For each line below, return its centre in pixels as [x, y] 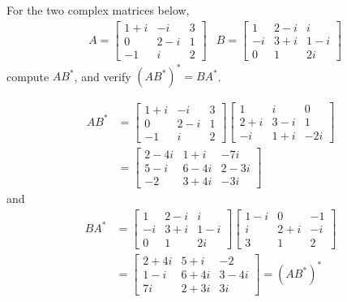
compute [28, 76]
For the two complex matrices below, [98, 10]
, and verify [103, 76]
